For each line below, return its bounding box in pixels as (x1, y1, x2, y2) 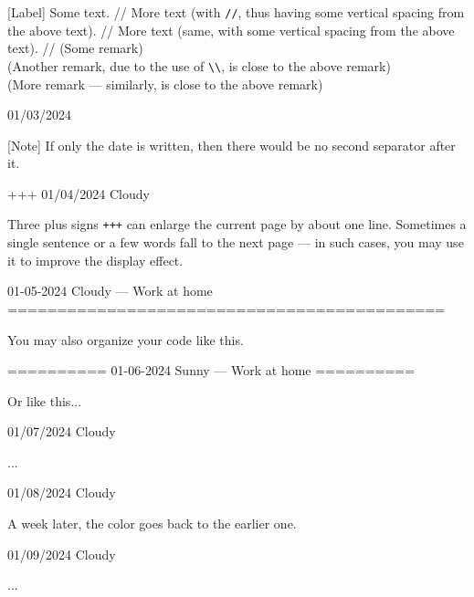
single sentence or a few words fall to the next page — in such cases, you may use (7, 233, 464, 252)
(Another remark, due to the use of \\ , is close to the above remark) (7, 56, 391, 75)
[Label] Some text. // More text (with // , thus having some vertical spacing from (7, 3, 465, 21)
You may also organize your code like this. (7, 330, 244, 349)
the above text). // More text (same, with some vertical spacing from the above (7, 20, 455, 39)
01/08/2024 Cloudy (7, 483, 116, 502)
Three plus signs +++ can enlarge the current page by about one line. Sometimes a (7, 215, 467, 234)
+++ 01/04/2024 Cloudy (7, 183, 150, 203)
